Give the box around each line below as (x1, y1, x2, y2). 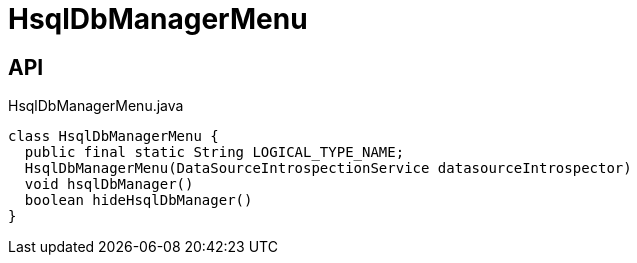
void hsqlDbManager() (24, 176, 194, 193)
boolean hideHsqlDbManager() (24, 192, 253, 209)
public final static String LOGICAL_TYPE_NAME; (24, 144, 405, 161)
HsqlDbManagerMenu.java (8, 97, 184, 115)
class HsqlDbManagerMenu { (8, 128, 219, 145)
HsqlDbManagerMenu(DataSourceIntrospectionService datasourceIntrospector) (24, 160, 632, 177)
